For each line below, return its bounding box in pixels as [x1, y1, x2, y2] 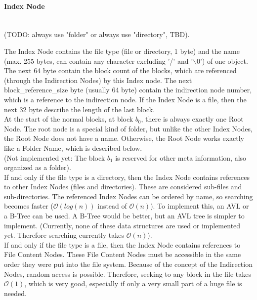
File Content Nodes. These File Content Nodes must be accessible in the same [4, 249, 241, 259]
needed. [4, 288, 27, 298]
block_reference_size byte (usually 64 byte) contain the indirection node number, [4, 85, 252, 95]
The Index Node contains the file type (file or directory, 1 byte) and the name [4, 45, 240, 56]
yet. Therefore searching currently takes [4, 230, 124, 240]
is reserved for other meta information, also [115, 152, 247, 163]
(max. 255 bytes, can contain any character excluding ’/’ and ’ [4, 55, 193, 66]
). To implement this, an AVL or [150, 201, 249, 211]
